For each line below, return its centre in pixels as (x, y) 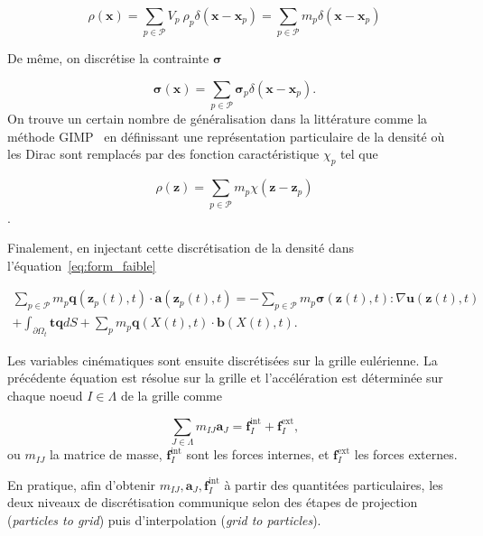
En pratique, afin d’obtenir (82, 484)
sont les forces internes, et (258, 454)
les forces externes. (406, 454)
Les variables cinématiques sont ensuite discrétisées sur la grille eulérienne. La (223, 360)
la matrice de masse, (106, 454)
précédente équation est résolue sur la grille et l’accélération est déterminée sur (225, 378)
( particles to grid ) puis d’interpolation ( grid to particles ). (164, 520)
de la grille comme (171, 395)
